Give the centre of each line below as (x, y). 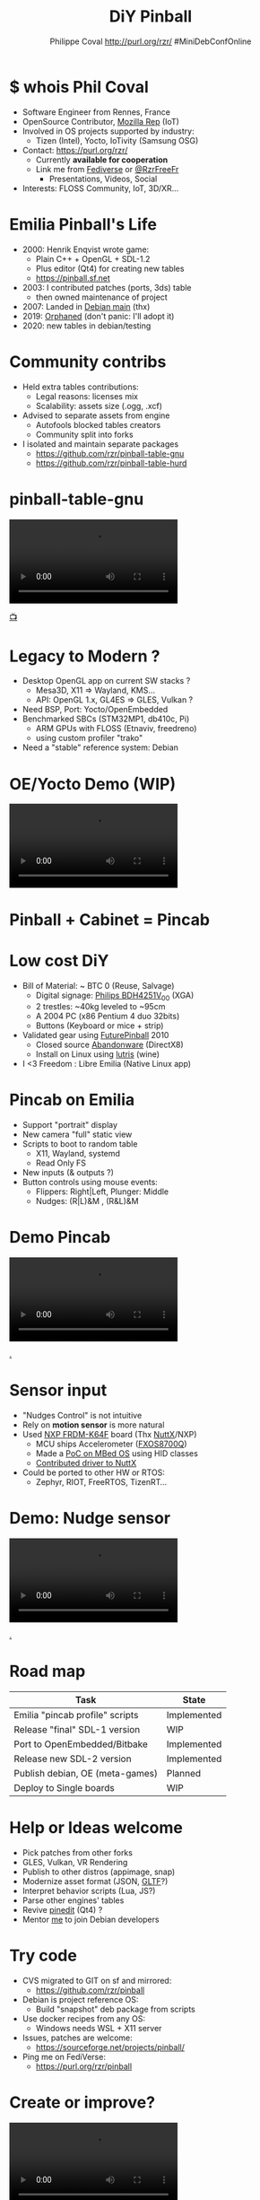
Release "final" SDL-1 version (77, 1729)
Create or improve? (82, 2103)
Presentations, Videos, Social (103, 179)
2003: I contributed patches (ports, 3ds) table (107, 287)
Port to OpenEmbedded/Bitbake (81, 1744)
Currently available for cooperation (102, 160)
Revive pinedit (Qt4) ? (62, 1909)
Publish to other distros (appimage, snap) (99, 1872)
